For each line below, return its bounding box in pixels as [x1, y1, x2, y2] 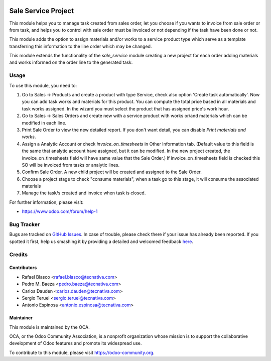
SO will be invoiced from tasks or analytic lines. [22, 162, 120, 168]
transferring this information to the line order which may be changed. [9, 43, 152, 49]
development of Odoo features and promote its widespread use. [9, 340, 142, 346]
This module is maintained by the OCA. [9, 324, 90, 330]
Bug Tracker [9, 221, 40, 228]
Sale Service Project [9, 7, 74, 15]
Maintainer [9, 315, 33, 321]
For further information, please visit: [9, 199, 84, 205]
